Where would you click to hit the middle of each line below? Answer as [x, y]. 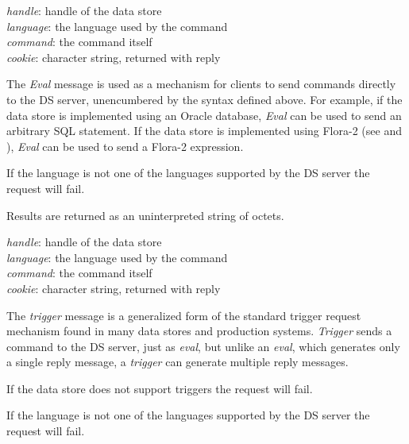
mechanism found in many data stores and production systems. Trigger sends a [199, 331]
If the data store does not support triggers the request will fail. [160, 388]
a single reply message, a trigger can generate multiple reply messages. [177, 362]
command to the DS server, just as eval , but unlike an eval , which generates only [203, 346]
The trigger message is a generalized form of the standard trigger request [184, 315]
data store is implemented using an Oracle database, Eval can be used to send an [204, 115]
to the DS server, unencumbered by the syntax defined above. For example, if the [204, 99]
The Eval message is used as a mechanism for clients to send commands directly [201, 84]
